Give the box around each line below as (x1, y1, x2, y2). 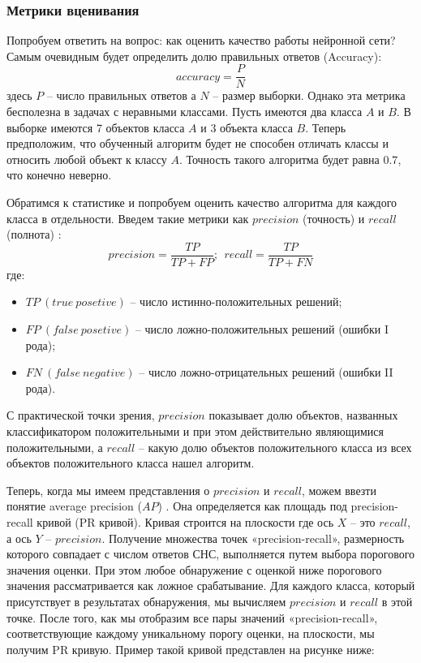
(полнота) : (6, 226, 62, 243)
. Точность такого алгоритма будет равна (178, 150, 380, 167)
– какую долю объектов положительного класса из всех (138, 438, 412, 455)
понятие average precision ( (6, 497, 142, 514)
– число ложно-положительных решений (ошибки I (135, 321, 389, 338)
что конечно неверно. (6, 166, 112, 183)
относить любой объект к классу (6, 150, 167, 167)
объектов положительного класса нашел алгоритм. (6, 454, 255, 471)
